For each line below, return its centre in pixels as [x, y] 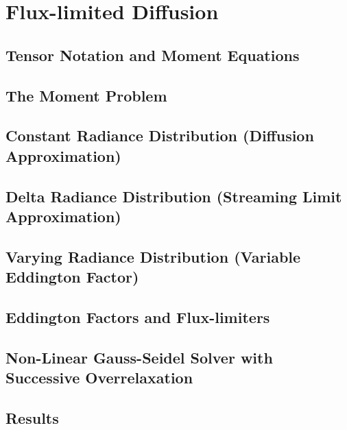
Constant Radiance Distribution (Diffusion [160, 135]
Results [32, 417]
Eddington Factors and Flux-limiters [138, 316]
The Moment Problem [86, 95]
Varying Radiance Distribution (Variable [153, 256]
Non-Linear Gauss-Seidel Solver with [139, 357]
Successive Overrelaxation [99, 378]
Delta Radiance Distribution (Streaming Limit [174, 196]
